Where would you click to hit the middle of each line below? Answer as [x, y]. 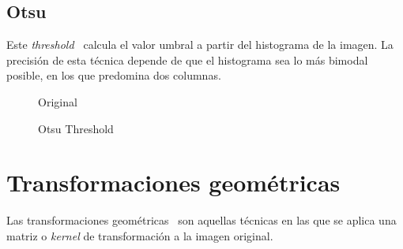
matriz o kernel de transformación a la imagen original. [140, 235]
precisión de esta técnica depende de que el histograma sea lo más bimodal [187, 59]
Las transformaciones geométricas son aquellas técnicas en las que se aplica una [201, 220]
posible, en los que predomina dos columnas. [114, 75]
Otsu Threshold [76, 128]
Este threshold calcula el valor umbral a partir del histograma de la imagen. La [200, 45]
